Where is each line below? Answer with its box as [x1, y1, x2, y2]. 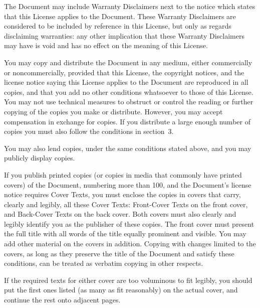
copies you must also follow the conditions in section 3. [4, 126, 174, 136]
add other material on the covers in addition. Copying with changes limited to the [4, 238, 256, 249]
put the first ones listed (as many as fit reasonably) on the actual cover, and [4, 284, 238, 295]
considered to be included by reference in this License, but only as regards [4, 21, 231, 31]
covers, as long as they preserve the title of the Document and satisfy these [4, 248, 234, 258]
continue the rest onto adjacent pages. [4, 294, 121, 305]
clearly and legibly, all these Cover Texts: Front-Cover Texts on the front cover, [4, 199, 248, 209]
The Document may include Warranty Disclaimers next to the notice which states [4, 1, 255, 11]
